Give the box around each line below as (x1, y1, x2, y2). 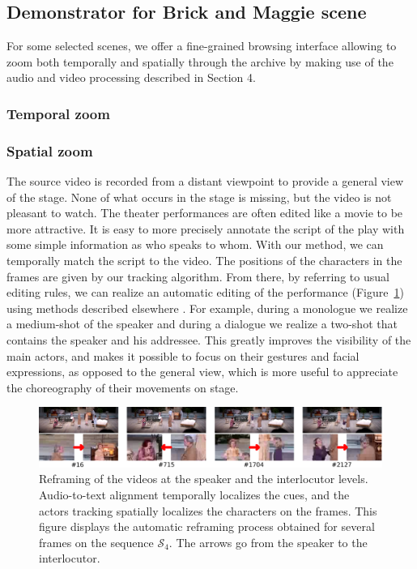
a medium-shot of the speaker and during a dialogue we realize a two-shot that (6, 315, 398, 332)
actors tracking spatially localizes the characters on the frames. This (39, 502, 377, 519)
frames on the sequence (39, 533, 154, 550)
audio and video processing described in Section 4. (6, 69, 256, 86)
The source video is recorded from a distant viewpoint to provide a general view (6, 173, 404, 190)
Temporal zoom (6, 103, 110, 123)
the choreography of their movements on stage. (6, 379, 239, 396)
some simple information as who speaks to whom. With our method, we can (6, 236, 384, 253)
